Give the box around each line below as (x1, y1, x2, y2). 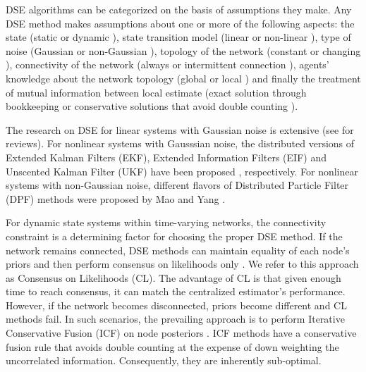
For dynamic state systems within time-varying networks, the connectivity (6, 215, 327, 230)
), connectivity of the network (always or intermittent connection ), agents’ (6, 57, 329, 72)
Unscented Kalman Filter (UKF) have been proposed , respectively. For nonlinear (6, 163, 358, 178)
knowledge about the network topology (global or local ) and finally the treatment (6, 70, 361, 85)
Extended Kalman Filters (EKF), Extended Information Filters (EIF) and (6, 149, 327, 164)
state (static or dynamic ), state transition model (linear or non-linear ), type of (6, 30, 351, 44)
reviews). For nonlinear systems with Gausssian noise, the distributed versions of (6, 136, 355, 151)
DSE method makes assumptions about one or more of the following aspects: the (6, 15, 355, 30)
